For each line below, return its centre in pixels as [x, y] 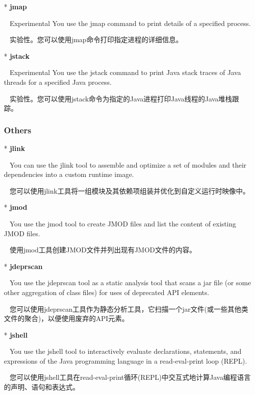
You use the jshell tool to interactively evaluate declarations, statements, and [126, 351]
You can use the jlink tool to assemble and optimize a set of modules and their [128, 164]
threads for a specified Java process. [58, 82]
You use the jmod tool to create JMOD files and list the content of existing [123, 223]
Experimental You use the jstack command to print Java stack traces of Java [125, 72]
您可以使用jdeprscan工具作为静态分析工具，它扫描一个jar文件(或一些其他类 [129, 309]
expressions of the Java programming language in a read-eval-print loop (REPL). [126, 360]
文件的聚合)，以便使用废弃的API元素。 [66, 318]
